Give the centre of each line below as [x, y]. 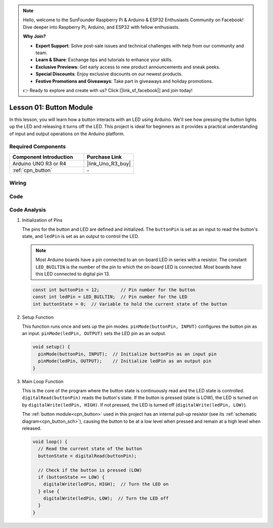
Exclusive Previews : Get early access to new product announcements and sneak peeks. [128, 67]
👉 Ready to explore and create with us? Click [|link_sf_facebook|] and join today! [108, 90]
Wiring [18, 183]
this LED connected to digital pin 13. [73, 274]
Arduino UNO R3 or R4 [39, 164]
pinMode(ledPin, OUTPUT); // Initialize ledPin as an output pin [125, 361]
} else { [49, 491]
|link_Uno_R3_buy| [109, 164]
